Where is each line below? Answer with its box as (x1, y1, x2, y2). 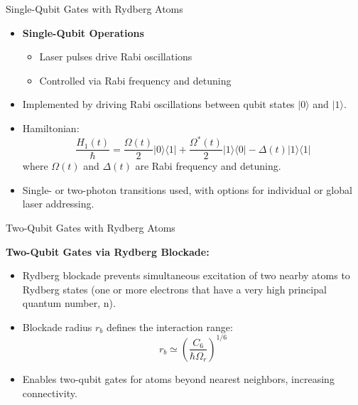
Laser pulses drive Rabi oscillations (39, 49, 192, 64)
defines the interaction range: (106, 319, 233, 334)
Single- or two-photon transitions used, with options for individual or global (22, 182, 352, 197)
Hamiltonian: (22, 120, 80, 135)
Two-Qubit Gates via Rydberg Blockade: (6, 244, 210, 259)
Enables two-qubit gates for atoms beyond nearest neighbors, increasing (22, 371, 335, 386)
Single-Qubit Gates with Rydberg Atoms (6, 1, 183, 16)
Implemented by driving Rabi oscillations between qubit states (22, 97, 295, 112)
